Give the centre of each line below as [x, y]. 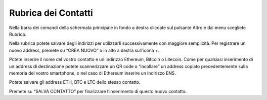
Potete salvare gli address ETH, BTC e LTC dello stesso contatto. [75, 82]
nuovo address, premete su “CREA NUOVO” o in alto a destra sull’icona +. [84, 50]
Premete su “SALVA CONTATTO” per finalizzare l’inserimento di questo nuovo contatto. [98, 91]
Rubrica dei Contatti [51, 13]
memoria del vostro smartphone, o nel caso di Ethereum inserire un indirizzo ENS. [92, 73]
